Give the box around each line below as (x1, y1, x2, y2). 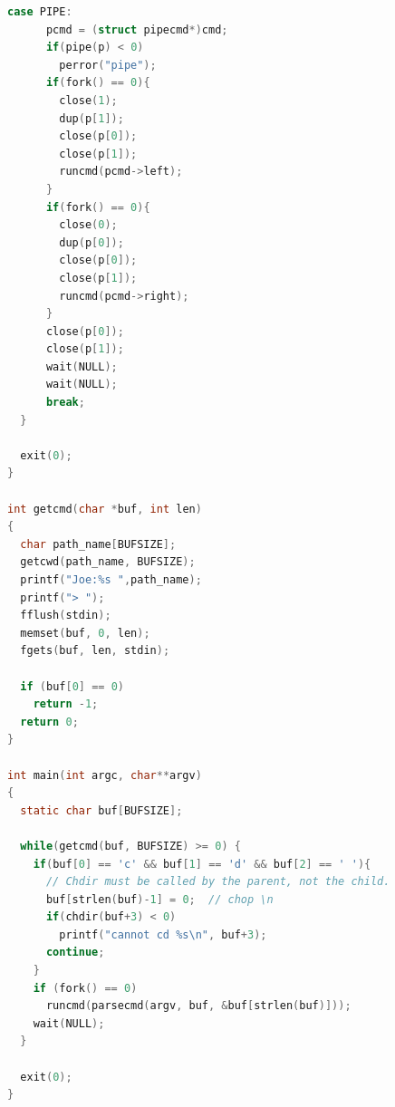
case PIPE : (7, 5, 72, 18)
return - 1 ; (33, 698, 99, 711)
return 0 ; (20, 715, 79, 728)
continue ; (45, 946, 105, 959)
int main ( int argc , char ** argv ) (7, 768, 202, 782)
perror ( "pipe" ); (59, 58, 157, 72)
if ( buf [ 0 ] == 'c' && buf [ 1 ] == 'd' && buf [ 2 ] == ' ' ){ (33, 857, 371, 871)
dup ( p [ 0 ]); (59, 236, 124, 249)
